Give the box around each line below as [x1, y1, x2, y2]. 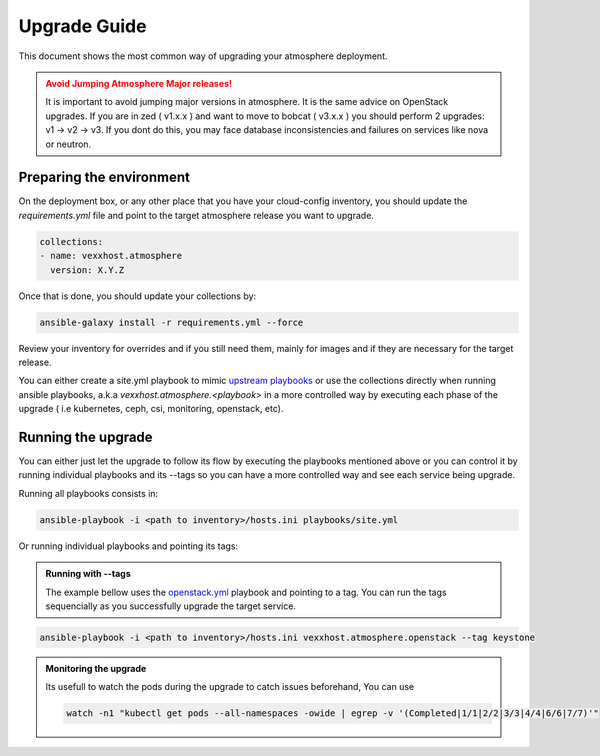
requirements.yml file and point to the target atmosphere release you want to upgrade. [18, 209, 375, 221]
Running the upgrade [18, 428, 154, 445]
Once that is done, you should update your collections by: [18, 290, 257, 302]
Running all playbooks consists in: [18, 487, 159, 499]
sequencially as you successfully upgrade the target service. [45, 600, 297, 612]
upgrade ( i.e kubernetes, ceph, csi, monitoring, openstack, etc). [18, 403, 284, 415]
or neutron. [45, 138, 92, 150]
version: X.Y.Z [50, 264, 125, 275]
